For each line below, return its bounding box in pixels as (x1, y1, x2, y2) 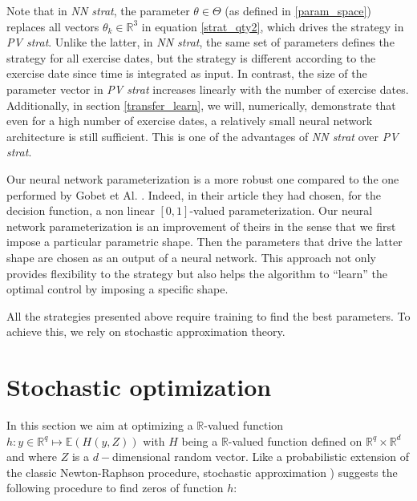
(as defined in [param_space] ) (225, 2, 371, 18)
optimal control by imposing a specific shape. (6, 281, 229, 297)
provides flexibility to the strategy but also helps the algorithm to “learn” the (6, 265, 387, 281)
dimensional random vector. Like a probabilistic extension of (112, 448, 410, 465)
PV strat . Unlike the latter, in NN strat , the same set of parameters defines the (6, 34, 395, 51)
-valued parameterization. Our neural (189, 202, 373, 219)
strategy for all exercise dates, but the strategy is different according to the (6, 49, 376, 66)
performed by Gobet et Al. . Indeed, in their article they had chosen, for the (6, 186, 382, 203)
